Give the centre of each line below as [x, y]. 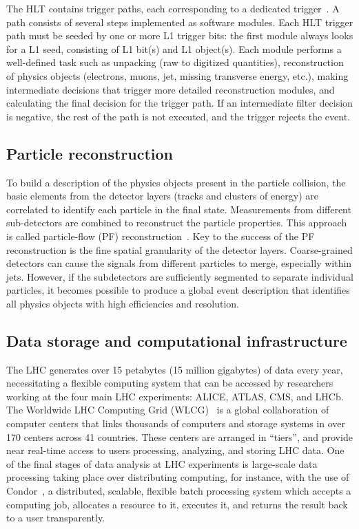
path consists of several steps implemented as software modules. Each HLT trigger [180, 22]
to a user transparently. [56, 518]
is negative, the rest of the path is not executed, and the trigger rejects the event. [178, 116]
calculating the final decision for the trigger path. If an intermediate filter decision [179, 103]
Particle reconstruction [90, 153]
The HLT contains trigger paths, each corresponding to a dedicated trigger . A [173, 8]
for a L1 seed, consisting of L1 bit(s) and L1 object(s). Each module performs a [174, 48]
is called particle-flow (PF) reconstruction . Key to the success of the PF [161, 236]
